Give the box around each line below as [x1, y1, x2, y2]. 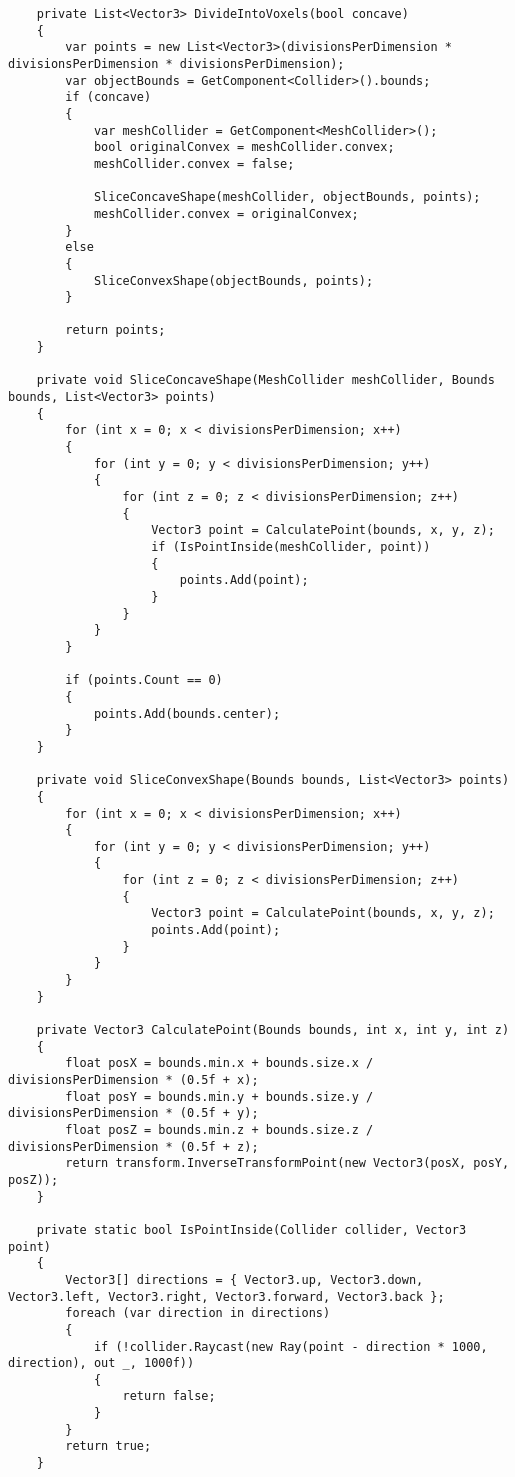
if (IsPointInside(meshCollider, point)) [151, 540, 431, 554]
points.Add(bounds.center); [93, 706, 281, 721]
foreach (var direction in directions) [65, 1306, 331, 1321]
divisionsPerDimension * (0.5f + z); [8, 1139, 259, 1154]
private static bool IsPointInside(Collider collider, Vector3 [36, 1222, 467, 1237]
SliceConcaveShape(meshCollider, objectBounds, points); [93, 190, 481, 205]
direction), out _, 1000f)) [8, 1356, 195, 1371]
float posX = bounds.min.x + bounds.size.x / [65, 1056, 374, 1071]
